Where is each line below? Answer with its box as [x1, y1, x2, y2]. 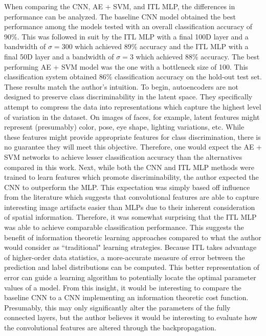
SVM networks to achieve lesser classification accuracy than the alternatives [4, 151, 242, 162]
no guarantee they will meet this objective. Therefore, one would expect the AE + [4, 141, 262, 152]
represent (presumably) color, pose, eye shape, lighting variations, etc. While [4, 121, 245, 132]
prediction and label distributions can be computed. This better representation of [4, 262, 259, 272]
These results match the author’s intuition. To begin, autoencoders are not [4, 81, 238, 92]
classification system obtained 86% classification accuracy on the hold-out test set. [4, 71, 262, 82]
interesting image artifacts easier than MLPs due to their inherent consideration [4, 201, 255, 212]
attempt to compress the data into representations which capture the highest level [4, 101, 261, 112]
